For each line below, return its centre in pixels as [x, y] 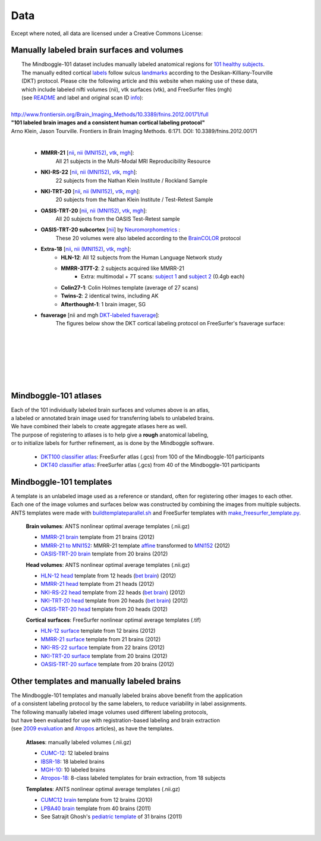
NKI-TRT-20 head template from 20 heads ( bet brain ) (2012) [114, 601]
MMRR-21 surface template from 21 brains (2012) [101, 639]
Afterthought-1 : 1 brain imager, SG [103, 304]
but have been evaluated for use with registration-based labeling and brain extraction [115, 720]
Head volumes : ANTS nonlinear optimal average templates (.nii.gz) [108, 564]
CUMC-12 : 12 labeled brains [75, 753]
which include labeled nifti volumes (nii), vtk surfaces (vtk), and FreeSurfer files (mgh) [127, 89]
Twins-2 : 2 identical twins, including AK [110, 296]
